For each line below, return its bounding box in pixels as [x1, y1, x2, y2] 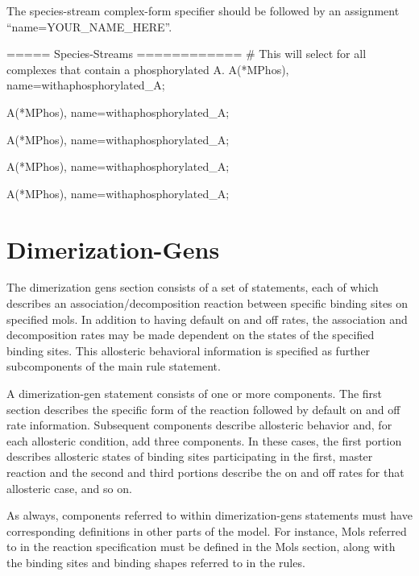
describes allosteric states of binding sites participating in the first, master [6, 448, 373, 465]
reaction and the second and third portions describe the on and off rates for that [6, 464, 404, 480]
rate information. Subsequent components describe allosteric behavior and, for [6, 416, 392, 433]
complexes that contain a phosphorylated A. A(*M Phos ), [6, 60, 289, 77]
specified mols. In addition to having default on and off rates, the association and [6, 310, 408, 327]
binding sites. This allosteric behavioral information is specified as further [6, 342, 371, 358]
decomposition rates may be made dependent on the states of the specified [6, 326, 375, 343]
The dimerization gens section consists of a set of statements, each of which [6, 279, 379, 296]
